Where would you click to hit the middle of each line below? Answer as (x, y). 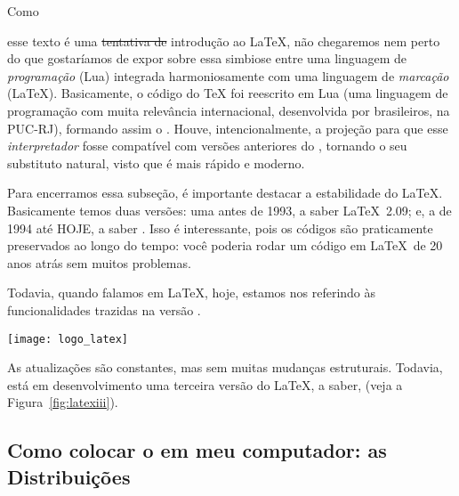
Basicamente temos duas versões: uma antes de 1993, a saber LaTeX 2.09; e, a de (229, 210)
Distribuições (69, 476)
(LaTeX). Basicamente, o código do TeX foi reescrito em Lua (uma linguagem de (228, 93)
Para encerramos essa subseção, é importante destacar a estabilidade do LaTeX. (225, 193)
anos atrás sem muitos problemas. (99, 262)
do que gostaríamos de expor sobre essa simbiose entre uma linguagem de (207, 58)
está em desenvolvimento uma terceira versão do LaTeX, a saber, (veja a (205, 384)
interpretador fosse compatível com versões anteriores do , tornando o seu (207, 146)
